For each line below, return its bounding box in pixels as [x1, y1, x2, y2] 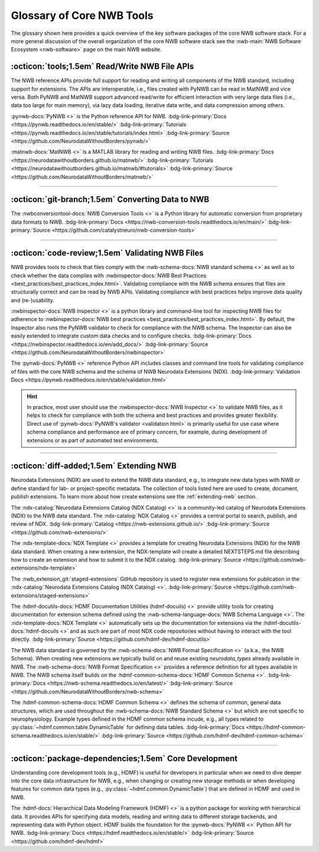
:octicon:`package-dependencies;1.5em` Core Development [11, 753, 238, 763]
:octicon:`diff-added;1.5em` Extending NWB [11, 461, 177, 471]
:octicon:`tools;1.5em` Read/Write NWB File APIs [11, 61, 194, 72]
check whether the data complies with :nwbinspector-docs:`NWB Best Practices [11, 272, 207, 279]
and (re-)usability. [11, 296, 54, 304]
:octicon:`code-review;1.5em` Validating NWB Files [11, 248, 204, 258]
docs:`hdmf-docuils [11, 627, 59, 635]
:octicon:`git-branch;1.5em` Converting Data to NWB [11, 195, 210, 205]
